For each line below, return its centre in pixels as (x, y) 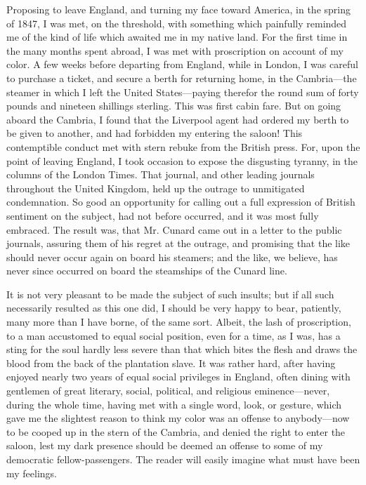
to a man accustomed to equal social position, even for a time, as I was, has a (174, 335)
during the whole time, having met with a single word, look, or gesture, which (174, 404)
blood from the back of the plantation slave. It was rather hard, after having (171, 363)
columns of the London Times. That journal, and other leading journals (161, 174)
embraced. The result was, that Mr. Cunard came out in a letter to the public (174, 229)
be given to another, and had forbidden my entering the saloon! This (155, 133)
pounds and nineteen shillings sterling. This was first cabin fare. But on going (174, 106)
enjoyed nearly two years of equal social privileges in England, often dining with (178, 377)
